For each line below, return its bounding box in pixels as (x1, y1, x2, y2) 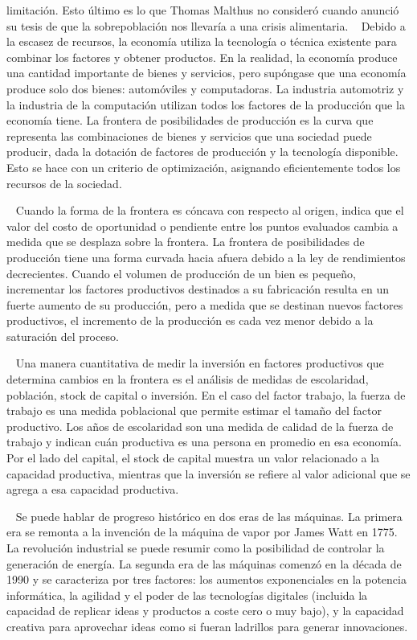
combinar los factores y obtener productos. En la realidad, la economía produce (6, 48, 398, 65)
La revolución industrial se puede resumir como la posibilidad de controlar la (6, 539, 385, 556)
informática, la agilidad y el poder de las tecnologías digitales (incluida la (6, 586, 368, 603)
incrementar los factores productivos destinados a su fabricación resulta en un (6, 281, 389, 297)
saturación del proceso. (6, 327, 119, 344)
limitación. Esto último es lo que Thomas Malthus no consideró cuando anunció (6, 2, 399, 18)
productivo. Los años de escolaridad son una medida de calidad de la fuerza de (6, 417, 394, 434)
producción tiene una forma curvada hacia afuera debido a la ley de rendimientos (6, 248, 406, 265)
